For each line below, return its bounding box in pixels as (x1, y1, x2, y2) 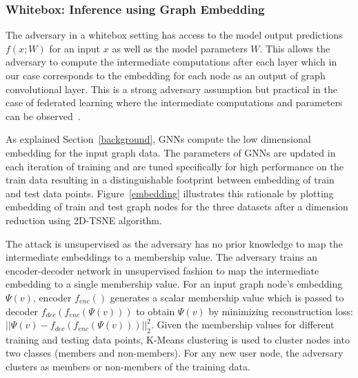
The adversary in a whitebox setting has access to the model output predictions (6, 28, 343, 42)
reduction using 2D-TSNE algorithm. (6, 212, 162, 227)
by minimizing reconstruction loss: (208, 304, 353, 318)
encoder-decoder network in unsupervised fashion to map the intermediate (6, 263, 319, 277)
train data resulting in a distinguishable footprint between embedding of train (6, 172, 335, 187)
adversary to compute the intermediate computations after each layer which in (6, 54, 337, 69)
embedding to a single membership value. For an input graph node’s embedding (6, 277, 343, 291)
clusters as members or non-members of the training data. (6, 359, 250, 374)
